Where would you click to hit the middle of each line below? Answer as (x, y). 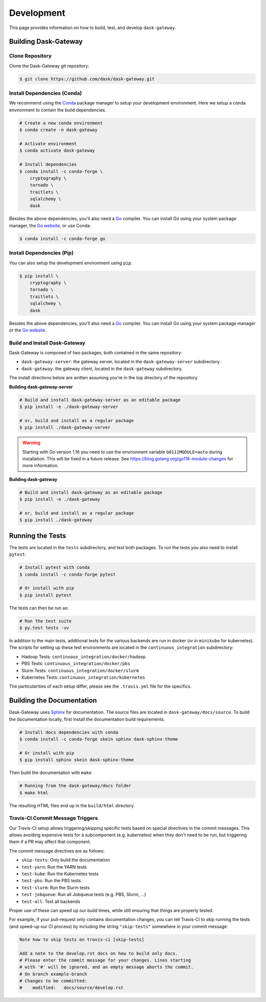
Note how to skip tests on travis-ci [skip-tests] (82, 939)
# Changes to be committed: (53, 981)
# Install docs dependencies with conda (69, 732)
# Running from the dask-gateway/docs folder (75, 786)
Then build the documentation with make (50, 773)
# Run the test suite (46, 621)
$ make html (34, 793)
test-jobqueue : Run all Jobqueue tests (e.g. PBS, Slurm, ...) (84, 894)
